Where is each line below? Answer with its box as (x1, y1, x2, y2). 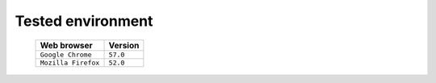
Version (108, 39, 140, 51)
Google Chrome (40, 50, 92, 59)
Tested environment (15, 12, 153, 30)
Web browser (40, 39, 93, 51)
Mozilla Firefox (40, 58, 100, 67)
